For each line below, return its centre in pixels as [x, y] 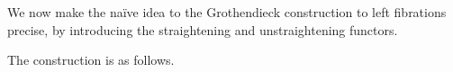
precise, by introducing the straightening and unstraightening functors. [203, 29]
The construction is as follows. [91, 60]
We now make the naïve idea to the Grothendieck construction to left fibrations [227, 12]
